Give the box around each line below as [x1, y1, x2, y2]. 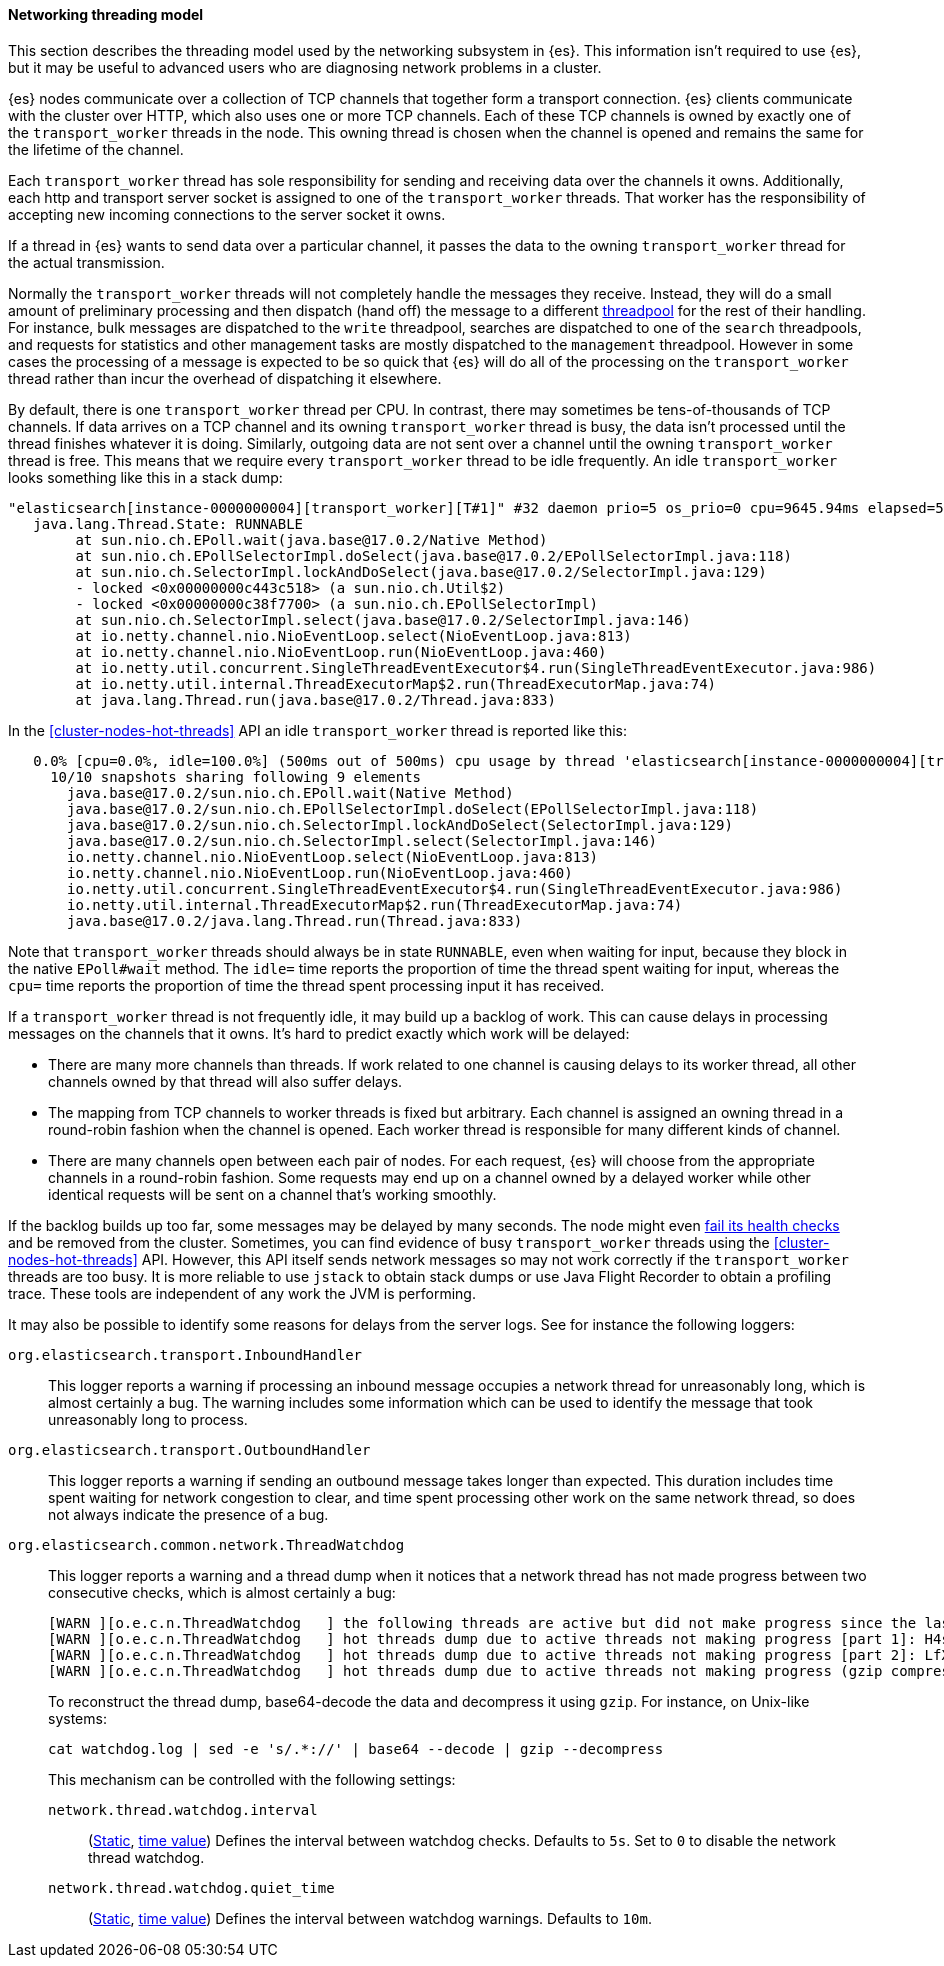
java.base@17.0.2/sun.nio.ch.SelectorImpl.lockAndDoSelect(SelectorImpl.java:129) [67, 816, 733, 833]
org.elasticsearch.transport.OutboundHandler [8, 1441, 371, 1458]
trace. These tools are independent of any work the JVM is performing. [8, 1284, 476, 1302]
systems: [48, 1709, 107, 1727]
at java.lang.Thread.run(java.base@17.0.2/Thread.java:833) [75, 691, 556, 708]
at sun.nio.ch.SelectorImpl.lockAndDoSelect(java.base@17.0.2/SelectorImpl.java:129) [75, 563, 767, 580]
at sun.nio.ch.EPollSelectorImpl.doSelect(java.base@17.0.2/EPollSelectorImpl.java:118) [75, 547, 792, 564]
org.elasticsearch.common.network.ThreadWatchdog [8, 1536, 405, 1553]
